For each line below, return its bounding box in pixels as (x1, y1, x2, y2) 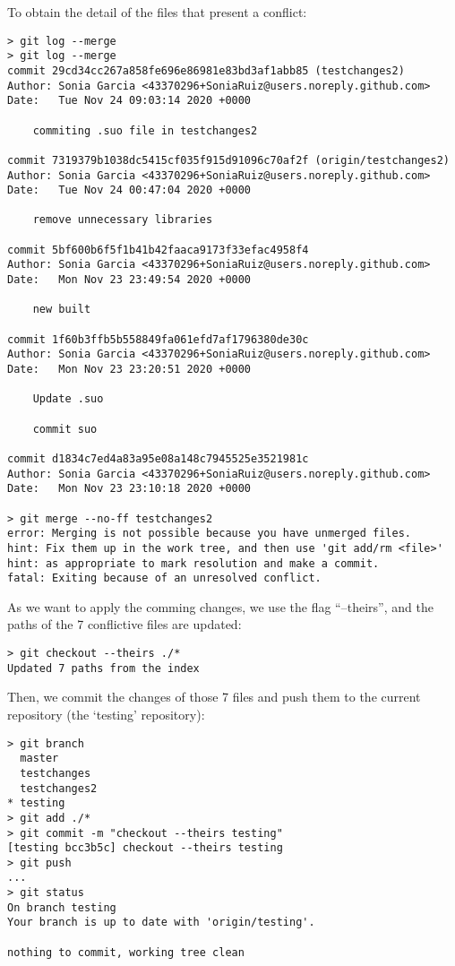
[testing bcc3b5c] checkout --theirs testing (7, 841, 283, 855)
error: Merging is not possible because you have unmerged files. (7, 527, 412, 540)
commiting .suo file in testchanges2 (32, 124, 258, 137)
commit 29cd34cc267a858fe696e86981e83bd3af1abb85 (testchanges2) (7, 64, 405, 77)
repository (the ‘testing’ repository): (7, 704, 205, 723)
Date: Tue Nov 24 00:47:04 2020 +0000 (7, 184, 252, 197)
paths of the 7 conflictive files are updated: (7, 615, 242, 634)
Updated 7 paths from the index (7, 661, 200, 675)
